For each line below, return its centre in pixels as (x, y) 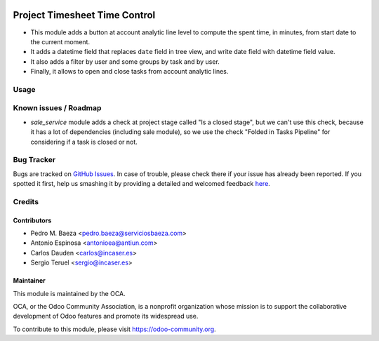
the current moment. (60, 41)
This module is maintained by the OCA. (69, 293)
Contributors (32, 220)
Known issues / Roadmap (57, 108)
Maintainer (29, 281)
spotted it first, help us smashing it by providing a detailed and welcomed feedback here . (141, 184)
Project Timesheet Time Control (84, 15)
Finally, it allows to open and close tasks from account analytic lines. (129, 72)
